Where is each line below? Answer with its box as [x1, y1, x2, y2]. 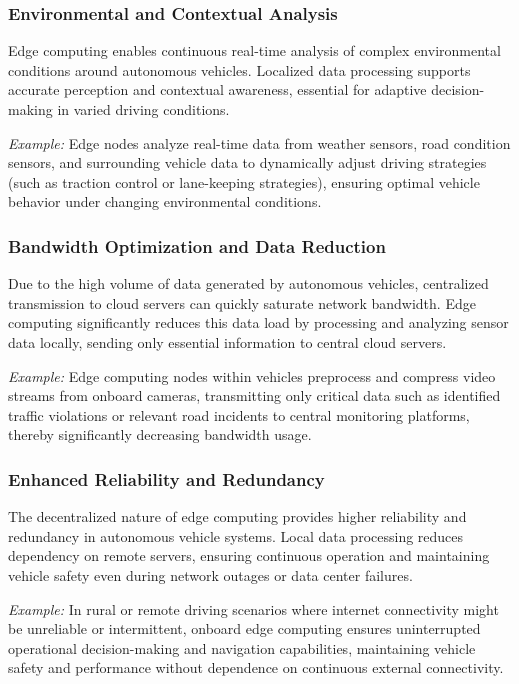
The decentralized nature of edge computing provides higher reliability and [8, 506, 467, 527]
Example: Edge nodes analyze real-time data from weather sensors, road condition [8, 132, 511, 153]
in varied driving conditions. [57, 99, 230, 119]
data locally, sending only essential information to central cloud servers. [8, 331, 447, 352]
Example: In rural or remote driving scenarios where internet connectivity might [8, 598, 499, 619]
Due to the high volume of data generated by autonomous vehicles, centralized [8, 273, 489, 294]
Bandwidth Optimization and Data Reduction [8, 233, 386, 258]
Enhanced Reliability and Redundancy [8, 466, 325, 491]
